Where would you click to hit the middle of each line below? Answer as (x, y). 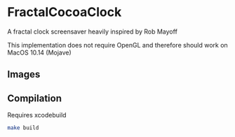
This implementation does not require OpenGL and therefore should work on (117, 45)
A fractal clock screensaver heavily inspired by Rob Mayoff (92, 31)
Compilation (34, 98)
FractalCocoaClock (65, 12)
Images (24, 74)
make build (23, 128)
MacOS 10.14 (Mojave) (39, 52)
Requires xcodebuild (37, 115)
